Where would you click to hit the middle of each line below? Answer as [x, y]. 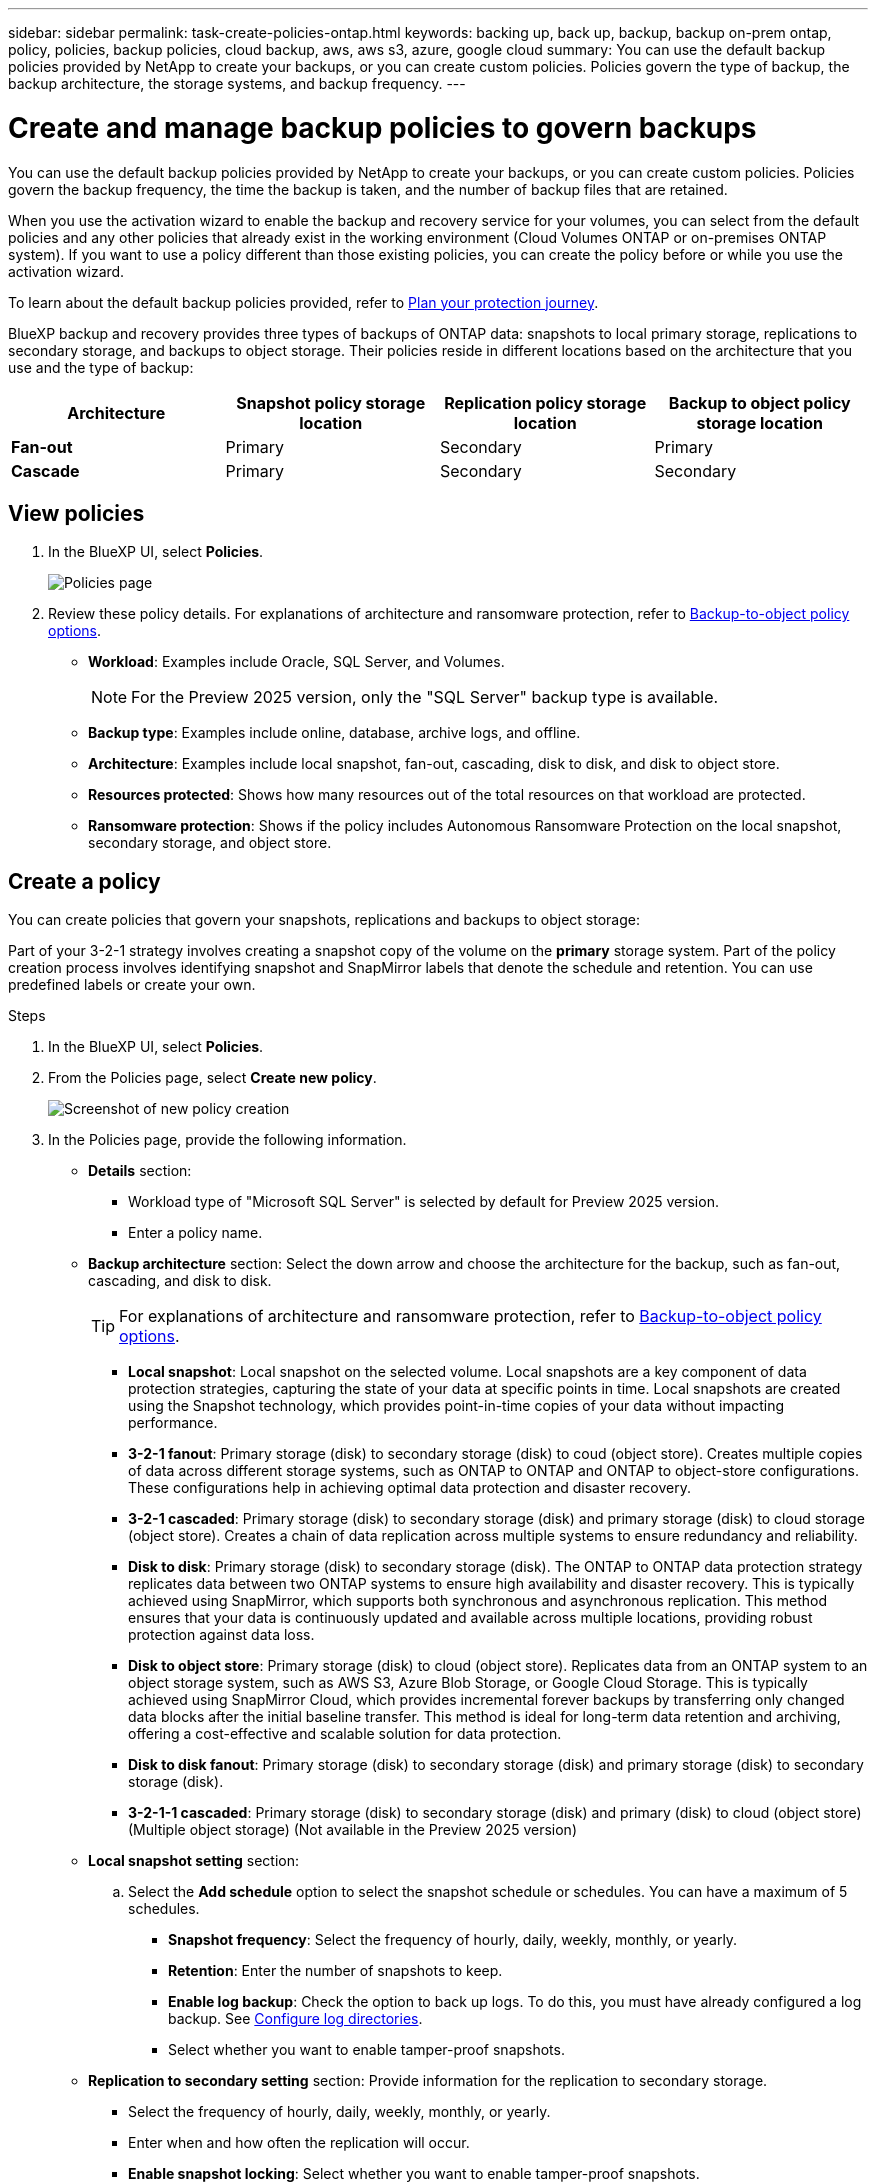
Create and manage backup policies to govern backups [382, 127]
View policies [76, 513]
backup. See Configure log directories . [295, 2019]
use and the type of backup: [101, 367]
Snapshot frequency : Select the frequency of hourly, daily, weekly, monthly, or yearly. [453, 1940]
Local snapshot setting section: [194, 1861]
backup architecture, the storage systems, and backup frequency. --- [237, 83]
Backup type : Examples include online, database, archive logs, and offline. [334, 733]
